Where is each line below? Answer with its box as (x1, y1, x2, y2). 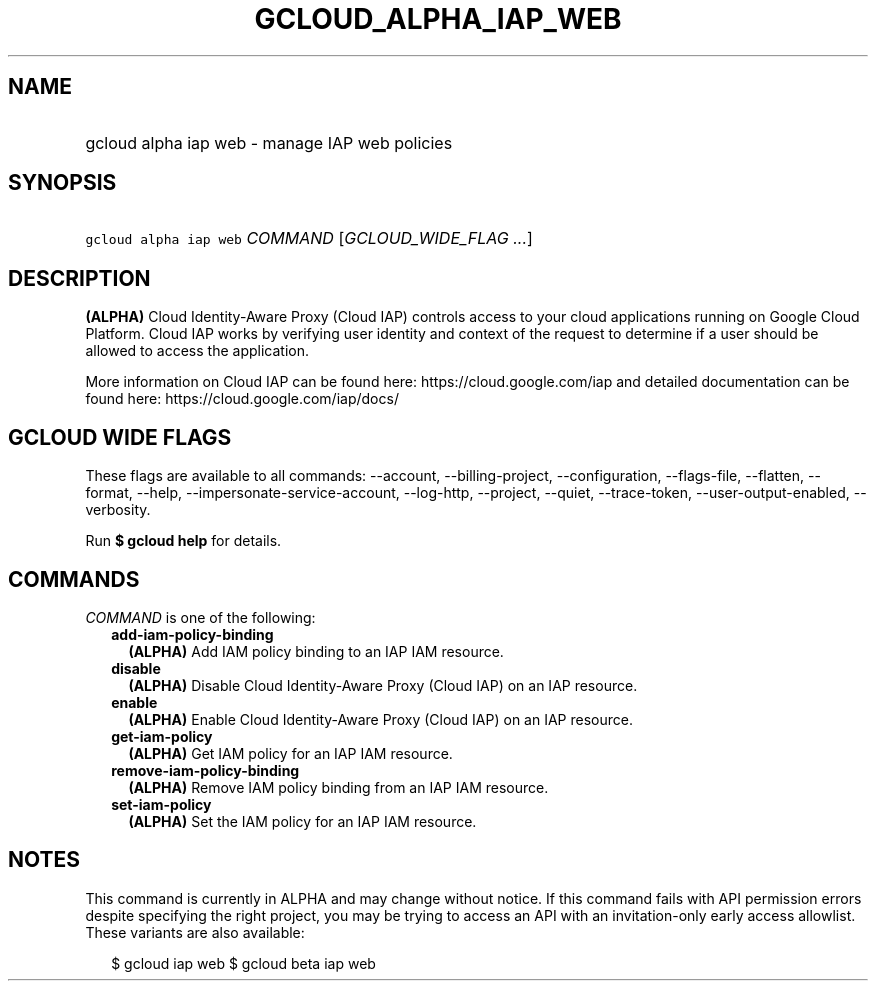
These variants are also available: (85, 923, 305, 941)
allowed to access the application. (85, 342, 309, 360)
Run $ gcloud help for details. (85, 532, 282, 550)
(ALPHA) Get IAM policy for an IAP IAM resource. (128, 744, 453, 762)
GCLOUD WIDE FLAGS (8, 424, 232, 450)
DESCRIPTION (8, 265, 151, 291)
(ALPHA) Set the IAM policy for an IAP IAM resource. (128, 812, 477, 830)
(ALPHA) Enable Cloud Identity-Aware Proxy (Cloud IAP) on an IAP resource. (128, 710, 633, 728)
